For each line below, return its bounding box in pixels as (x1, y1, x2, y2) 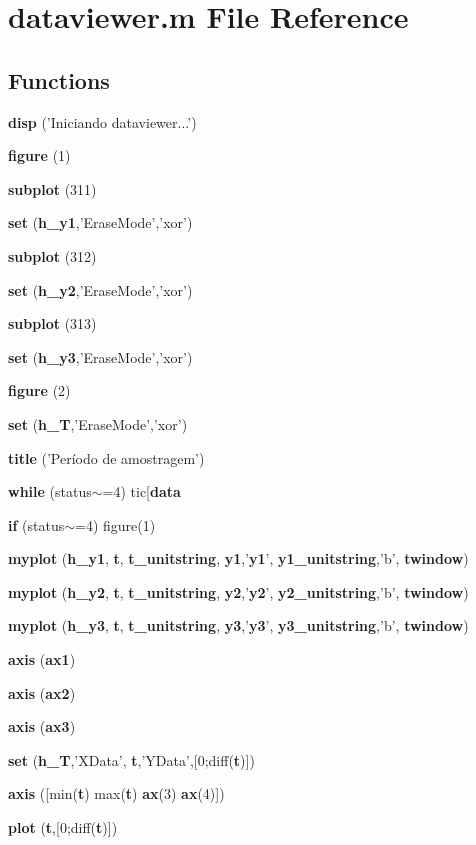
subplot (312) (8, 245, 97, 266)
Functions (8, 64, 110, 95)
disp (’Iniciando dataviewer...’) (8, 111, 197, 132)
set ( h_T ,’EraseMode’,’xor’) (8, 413, 188, 434)
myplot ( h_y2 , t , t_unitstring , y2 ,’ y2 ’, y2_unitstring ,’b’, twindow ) (8, 581, 469, 602)
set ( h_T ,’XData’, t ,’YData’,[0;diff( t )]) (8, 749, 255, 770)
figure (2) (8, 380, 71, 401)
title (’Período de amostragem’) (8, 447, 205, 468)
